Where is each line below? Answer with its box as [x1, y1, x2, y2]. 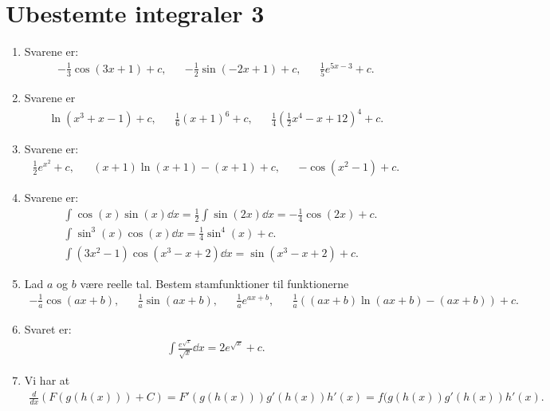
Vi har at [24, 371, 70, 388]
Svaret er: [24, 320, 72, 337]
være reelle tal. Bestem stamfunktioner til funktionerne [80, 275, 349, 291]
